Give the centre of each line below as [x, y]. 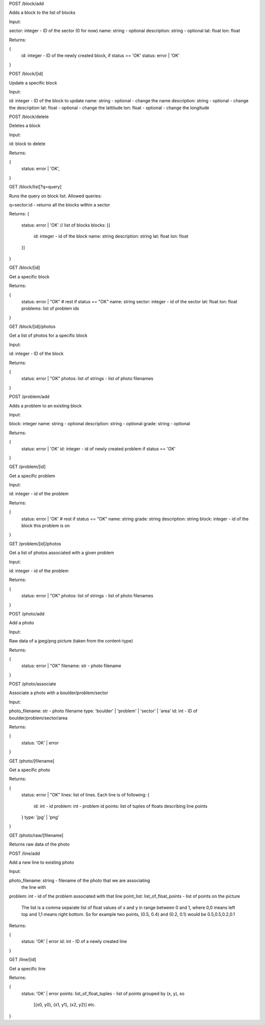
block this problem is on [46, 526]
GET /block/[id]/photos [32, 326]
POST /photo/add [27, 614]
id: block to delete [27, 144]
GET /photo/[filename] [32, 761]
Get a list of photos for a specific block [48, 336]
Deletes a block [25, 126]
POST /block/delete [29, 117]
